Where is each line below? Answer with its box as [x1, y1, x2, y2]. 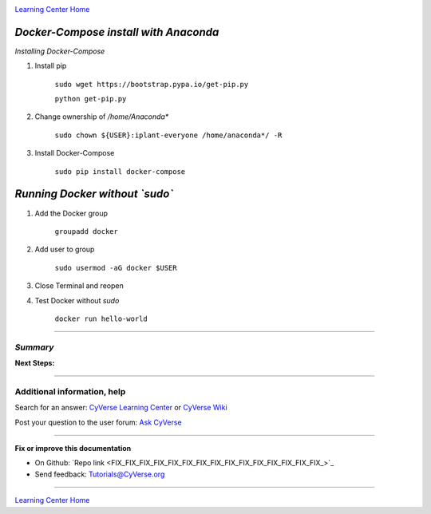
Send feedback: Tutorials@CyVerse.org [34, 469, 165, 479]
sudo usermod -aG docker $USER [54, 263, 177, 272]
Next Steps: [14, 358, 55, 368]
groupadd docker [54, 227, 119, 235]
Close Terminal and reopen [34, 281, 124, 291]
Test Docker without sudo [34, 295, 120, 305]
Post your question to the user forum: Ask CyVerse [14, 417, 183, 427]
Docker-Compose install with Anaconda [14, 25, 219, 39]
